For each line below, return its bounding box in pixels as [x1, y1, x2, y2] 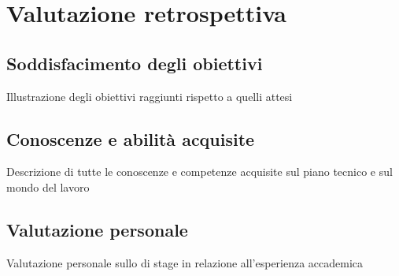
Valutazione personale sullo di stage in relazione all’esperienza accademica [6, 254, 364, 270]
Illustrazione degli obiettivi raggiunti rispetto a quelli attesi [6, 88, 293, 104]
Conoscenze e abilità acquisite [6, 126, 255, 151]
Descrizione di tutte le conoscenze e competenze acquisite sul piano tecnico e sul [6, 163, 393, 180]
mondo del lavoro [6, 178, 90, 195]
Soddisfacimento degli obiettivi [6, 50, 263, 75]
